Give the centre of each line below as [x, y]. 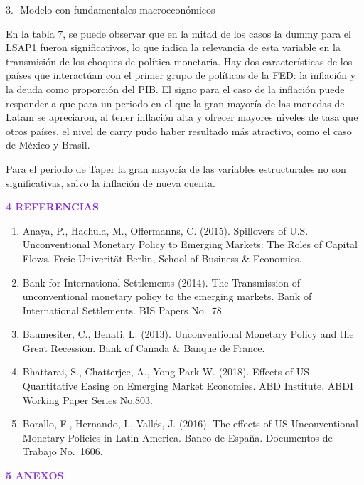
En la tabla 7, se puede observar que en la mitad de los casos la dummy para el [178, 33]
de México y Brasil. [48, 145]
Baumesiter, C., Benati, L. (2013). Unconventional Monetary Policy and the [188, 334]
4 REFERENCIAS [52, 207]
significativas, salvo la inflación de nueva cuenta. [111, 182]
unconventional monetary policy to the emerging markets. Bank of [167, 296]
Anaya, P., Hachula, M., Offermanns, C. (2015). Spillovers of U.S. [165, 230]
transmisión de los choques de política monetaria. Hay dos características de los [179, 61]
